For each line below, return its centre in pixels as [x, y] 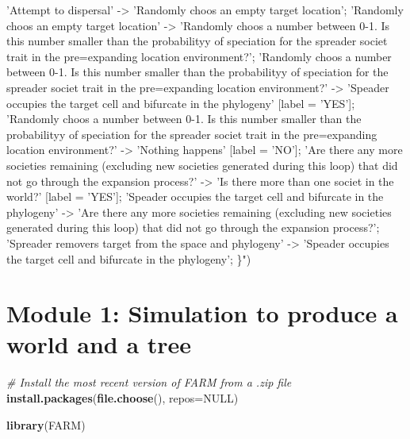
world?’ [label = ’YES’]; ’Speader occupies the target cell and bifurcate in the [195, 196]
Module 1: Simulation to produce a [202, 313]
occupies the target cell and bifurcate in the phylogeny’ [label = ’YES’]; [181, 103]
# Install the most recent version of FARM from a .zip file [149, 382]
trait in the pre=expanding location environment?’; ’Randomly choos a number [199, 56]
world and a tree [99, 344]
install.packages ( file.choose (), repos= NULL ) [123, 398]
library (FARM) [46, 424]
